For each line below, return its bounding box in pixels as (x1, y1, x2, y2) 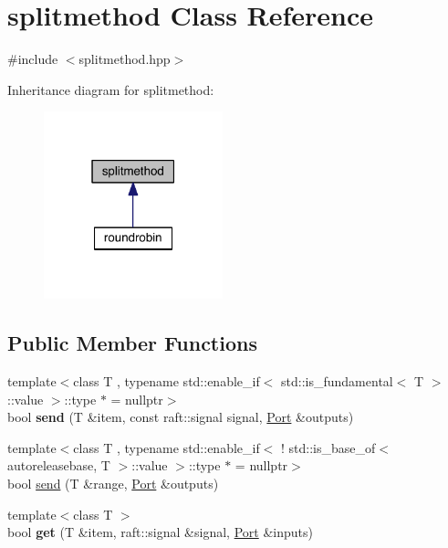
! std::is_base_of (281, 437, 376, 457)
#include (7, 49, 58, 68)
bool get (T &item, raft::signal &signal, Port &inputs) (7, 522, 313, 542)
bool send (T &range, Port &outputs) (7, 474, 219, 493)
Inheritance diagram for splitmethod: (7, 79, 214, 99)
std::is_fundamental (281, 372, 393, 391)
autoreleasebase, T (7, 456, 110, 475)
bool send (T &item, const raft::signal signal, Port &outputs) (7, 407, 354, 427)
